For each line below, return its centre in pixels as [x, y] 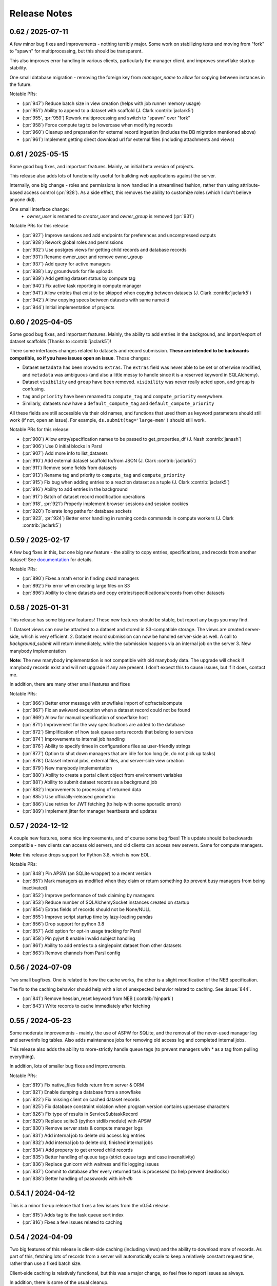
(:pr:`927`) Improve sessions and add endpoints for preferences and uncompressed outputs [119, 235]
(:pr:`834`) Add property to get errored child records [78, 1150]
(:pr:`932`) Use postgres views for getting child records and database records [104, 249]
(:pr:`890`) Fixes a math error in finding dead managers [81, 578]
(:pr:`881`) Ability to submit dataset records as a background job [90, 782]
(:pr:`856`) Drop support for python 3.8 [63, 924]
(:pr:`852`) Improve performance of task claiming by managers [88, 895]
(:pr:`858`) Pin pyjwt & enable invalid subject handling [79, 938]
